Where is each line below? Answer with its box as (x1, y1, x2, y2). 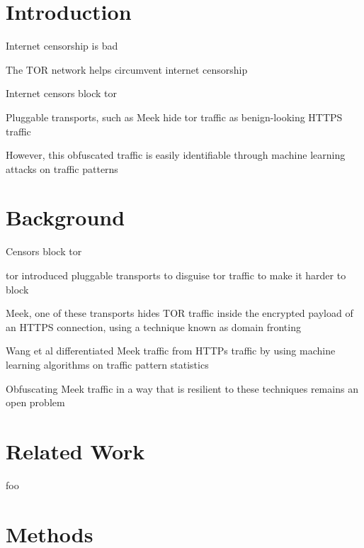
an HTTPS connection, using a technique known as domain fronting (6, 319, 301, 334)
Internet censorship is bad (6, 38, 118, 53)
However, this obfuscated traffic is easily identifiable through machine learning (6, 147, 346, 162)
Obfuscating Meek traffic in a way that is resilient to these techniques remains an (6, 381, 358, 396)
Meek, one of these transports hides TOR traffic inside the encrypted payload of (6, 306, 353, 320)
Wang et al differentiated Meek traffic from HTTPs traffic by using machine (6, 343, 336, 358)
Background (6, 203, 125, 232)
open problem (6, 395, 65, 410)
